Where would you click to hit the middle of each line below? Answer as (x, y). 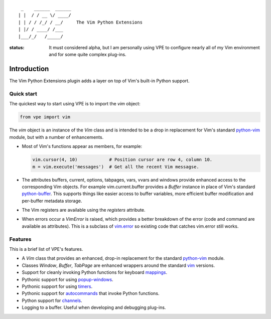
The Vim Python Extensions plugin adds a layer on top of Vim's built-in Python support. (99, 81)
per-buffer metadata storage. (52, 201)
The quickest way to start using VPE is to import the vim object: (75, 104)
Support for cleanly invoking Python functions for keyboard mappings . (95, 272)
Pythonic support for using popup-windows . (67, 279)
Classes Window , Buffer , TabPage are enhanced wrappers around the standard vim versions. (118, 265)
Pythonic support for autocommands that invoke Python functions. (91, 293)
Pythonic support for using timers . (57, 286)
